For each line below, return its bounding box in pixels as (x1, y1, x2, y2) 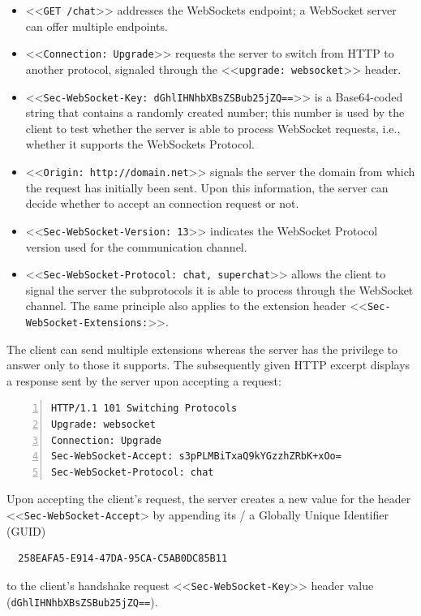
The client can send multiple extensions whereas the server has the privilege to (6, 340, 398, 357)
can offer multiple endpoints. (25, 17, 168, 34)
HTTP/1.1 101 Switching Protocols (51, 403, 238, 415)
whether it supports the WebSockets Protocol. (25, 136, 255, 153)
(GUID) (6, 522, 46, 539)
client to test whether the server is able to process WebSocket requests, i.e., (25, 119, 401, 136)
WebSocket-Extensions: (25, 317, 148, 329)
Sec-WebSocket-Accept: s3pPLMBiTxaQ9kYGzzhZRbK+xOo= (51, 450, 342, 463)
